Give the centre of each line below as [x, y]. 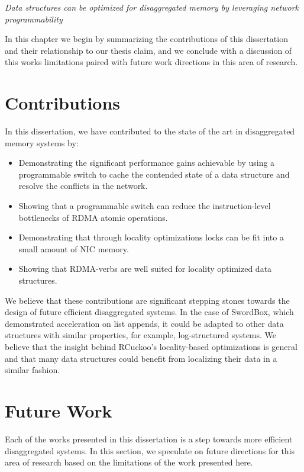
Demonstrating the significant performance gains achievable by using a [147, 163]
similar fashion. [33, 370]
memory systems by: [42, 142]
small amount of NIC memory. [74, 248]
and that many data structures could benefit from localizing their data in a [141, 358]
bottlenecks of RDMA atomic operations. [93, 217]
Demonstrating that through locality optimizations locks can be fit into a [151, 237]
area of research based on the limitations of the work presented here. [129, 462]
